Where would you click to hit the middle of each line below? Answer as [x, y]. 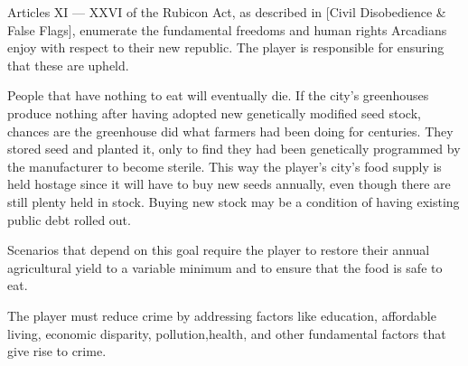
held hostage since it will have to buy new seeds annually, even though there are [229, 184]
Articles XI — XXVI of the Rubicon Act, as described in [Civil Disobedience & [227, 12]
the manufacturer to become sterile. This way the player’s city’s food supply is [225, 166]
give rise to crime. [57, 351]
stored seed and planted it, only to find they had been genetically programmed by [234, 149]
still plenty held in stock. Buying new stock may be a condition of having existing [234, 201]
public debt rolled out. [69, 219]
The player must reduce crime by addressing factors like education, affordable [222, 315]
